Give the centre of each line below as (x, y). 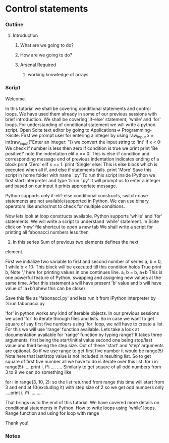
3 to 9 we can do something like (38, 372)
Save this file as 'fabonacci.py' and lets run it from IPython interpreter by (81, 298)
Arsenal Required (38, 65)
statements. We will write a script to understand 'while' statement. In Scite (82, 221)
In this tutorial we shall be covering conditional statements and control (78, 108)
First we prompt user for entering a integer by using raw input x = (87, 136)
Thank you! (17, 423)
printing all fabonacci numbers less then (47, 232)
